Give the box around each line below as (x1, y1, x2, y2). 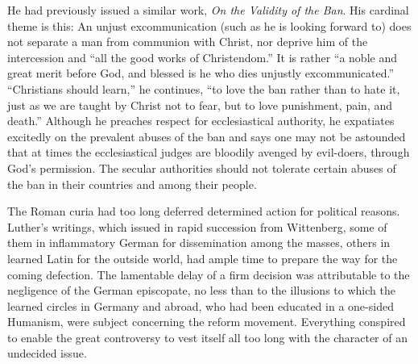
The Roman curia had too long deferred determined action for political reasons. (7, 203, 400, 220)
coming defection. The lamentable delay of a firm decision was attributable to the (7, 266, 410, 282)
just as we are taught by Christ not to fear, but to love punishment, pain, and (7, 96, 393, 113)
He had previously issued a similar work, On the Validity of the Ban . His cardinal (7, 2, 409, 18)
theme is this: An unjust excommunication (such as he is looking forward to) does (7, 17, 412, 34)
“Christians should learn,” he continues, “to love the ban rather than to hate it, (7, 80, 400, 97)
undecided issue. (7, 345, 87, 362)
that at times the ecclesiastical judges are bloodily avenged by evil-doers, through (7, 144, 410, 161)
